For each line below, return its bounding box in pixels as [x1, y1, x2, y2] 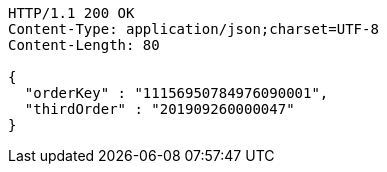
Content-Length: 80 [8, 37, 160, 53]
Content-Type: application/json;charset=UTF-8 [8, 21, 379, 37]
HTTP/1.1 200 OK [8, 5, 135, 21]
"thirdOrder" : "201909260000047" [24, 101, 295, 117]
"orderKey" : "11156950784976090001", [24, 85, 329, 101]
